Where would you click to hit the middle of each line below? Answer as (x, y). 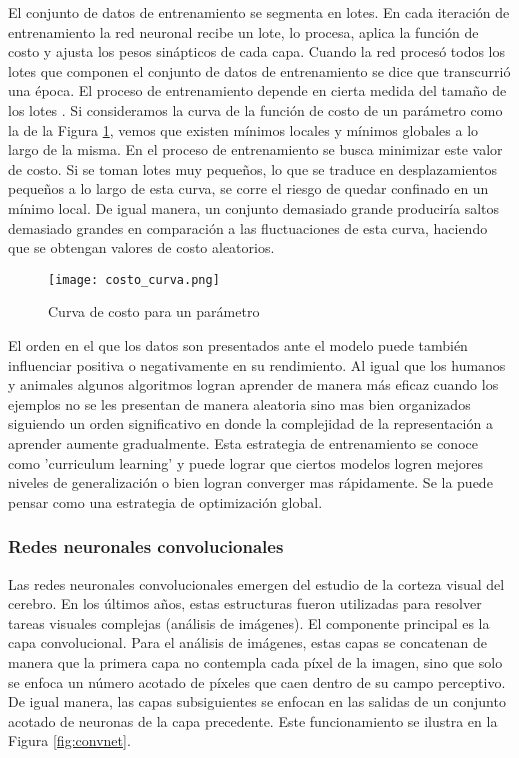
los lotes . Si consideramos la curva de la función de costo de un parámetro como (255, 109)
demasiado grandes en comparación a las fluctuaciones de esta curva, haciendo (248, 227)
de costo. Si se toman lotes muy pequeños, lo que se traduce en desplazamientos (252, 168)
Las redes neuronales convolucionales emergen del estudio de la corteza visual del (256, 583)
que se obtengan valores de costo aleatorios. (141, 247)
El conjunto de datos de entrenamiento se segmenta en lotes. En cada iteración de (259, 12)
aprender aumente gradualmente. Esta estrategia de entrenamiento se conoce (243, 442)
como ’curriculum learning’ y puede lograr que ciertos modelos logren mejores (245, 462)
